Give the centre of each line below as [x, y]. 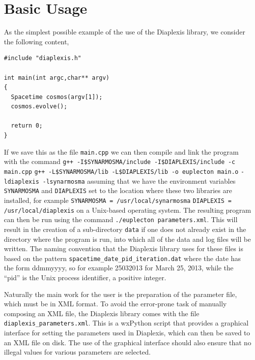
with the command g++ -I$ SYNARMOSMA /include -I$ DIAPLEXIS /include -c [120, 161]
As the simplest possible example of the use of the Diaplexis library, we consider [125, 32]
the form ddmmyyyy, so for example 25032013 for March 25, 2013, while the [119, 268]
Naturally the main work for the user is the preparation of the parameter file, [121, 294]
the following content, [37, 41]
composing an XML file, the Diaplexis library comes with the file [102, 313]
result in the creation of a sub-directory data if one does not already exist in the [125, 229]
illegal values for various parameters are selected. [77, 352]
